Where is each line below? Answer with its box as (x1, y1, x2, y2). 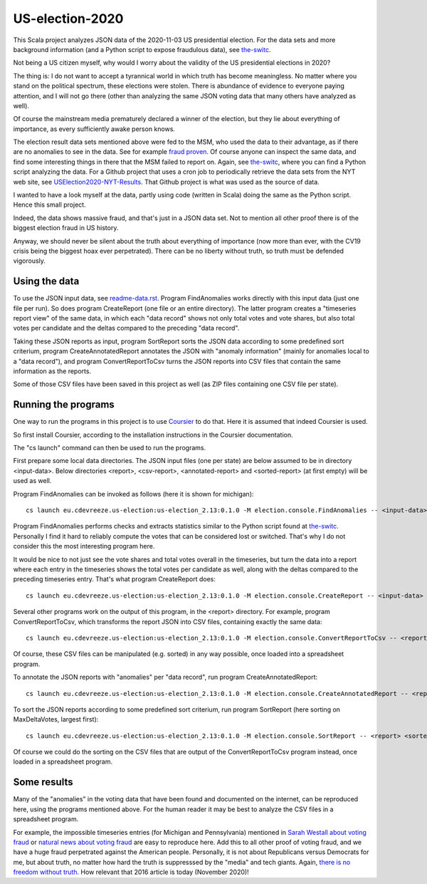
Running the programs (13, 399, 115, 411)
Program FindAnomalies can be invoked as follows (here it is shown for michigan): (13, 489, 254, 498)
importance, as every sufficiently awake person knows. (13, 125, 176, 133)
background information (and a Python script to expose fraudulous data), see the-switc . (13, 45, 271, 53)
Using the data (13, 275, 80, 288)
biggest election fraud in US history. (13, 224, 119, 232)
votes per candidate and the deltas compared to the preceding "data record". (13, 324, 240, 333)
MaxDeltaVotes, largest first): (13, 715, 99, 724)
